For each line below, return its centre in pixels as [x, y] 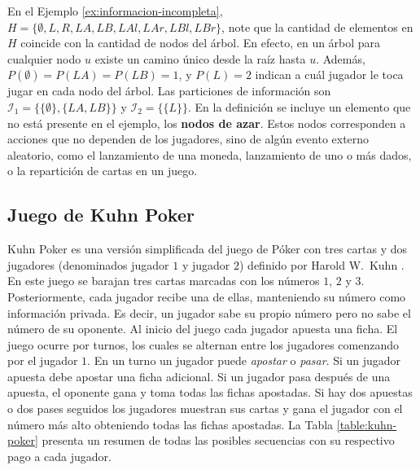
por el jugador [43, 360]
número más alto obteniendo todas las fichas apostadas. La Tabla [171, 424]
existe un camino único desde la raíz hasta [200, 58]
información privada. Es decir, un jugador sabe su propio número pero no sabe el [209, 312]
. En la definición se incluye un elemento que [300, 106]
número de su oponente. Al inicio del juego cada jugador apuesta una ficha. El [203, 329]
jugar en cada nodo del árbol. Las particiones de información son [169, 91]
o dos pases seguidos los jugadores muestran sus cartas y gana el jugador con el [205, 409]
